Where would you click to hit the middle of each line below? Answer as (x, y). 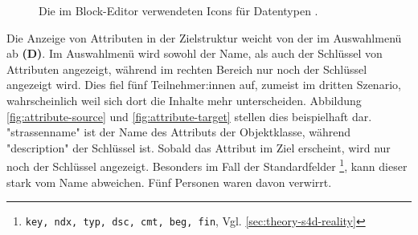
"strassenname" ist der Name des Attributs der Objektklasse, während (179, 132)
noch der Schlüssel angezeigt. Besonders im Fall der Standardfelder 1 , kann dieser (207, 165)
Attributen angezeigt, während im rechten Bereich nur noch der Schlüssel (187, 69)
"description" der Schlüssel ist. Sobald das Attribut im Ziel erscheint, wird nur (199, 147)
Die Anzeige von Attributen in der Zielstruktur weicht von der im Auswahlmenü (204, 37)
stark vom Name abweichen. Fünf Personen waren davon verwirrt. (169, 182)
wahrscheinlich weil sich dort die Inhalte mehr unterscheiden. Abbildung (184, 100)
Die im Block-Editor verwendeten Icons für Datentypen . (178, 10)
